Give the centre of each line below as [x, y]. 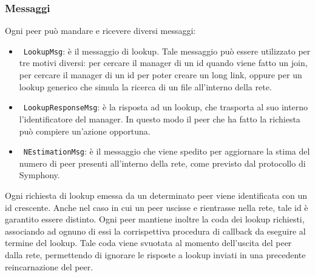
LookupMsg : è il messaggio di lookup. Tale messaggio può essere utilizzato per [167, 51]
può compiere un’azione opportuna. [85, 131]
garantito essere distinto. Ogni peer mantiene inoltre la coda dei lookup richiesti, [155, 219]
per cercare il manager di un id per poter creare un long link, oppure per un [161, 75]
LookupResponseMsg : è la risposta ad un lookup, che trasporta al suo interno [166, 107]
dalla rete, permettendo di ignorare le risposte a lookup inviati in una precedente [155, 254]
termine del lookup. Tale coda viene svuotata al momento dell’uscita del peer [148, 243]
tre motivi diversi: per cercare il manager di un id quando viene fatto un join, [163, 63]
